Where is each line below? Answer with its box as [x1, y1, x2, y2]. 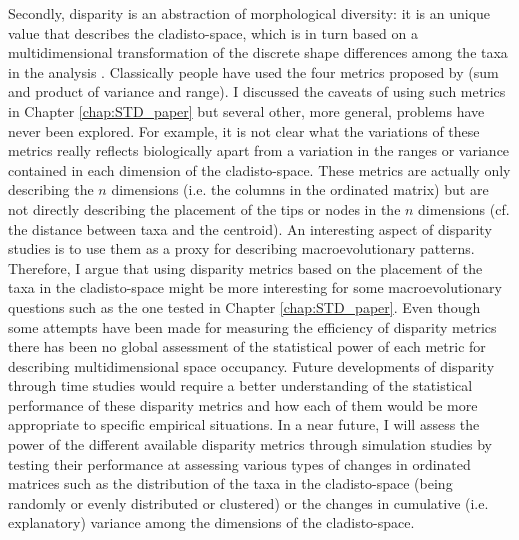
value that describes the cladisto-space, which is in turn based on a [8, 22, 419, 43]
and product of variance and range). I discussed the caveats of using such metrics [8, 81, 506, 102]
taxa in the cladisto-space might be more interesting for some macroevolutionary [8, 277, 502, 298]
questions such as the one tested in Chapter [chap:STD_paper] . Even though [8, 296, 481, 317]
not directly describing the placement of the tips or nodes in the [8, 198, 401, 219]
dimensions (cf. [418, 198, 510, 219]
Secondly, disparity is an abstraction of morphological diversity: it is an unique [8, 3, 491, 23]
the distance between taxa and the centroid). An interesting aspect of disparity [8, 218, 492, 239]
